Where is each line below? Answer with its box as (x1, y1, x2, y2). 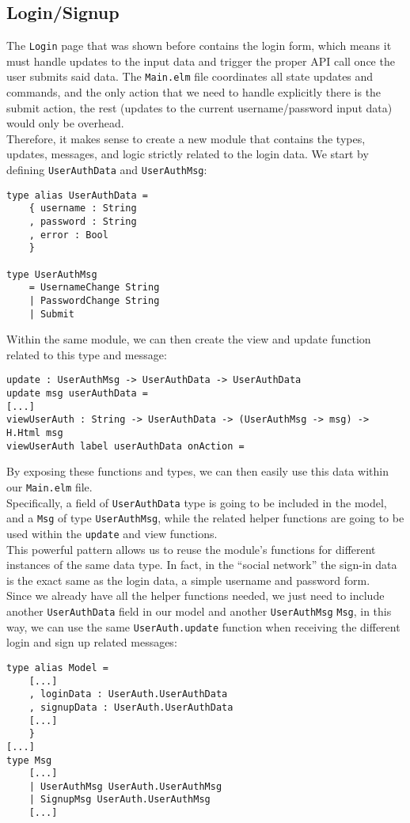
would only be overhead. (6, 115, 124, 131)
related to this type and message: (6, 346, 167, 362)
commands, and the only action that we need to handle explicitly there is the (6, 84, 382, 101)
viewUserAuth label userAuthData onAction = (6, 440, 245, 452)
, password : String (28, 216, 137, 228)
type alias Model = (6, 662, 108, 673)
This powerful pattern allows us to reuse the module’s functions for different (6, 540, 376, 557)
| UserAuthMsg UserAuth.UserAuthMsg (28, 780, 222, 792)
